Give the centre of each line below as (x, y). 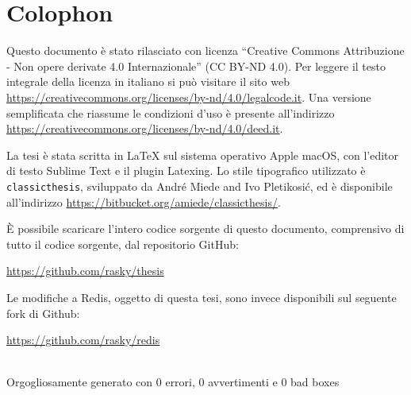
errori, (180, 382)
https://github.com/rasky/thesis (85, 271)
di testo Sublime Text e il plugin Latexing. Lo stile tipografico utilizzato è (186, 170)
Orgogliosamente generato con (80, 382)
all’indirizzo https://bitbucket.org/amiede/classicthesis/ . (144, 201)
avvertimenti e (243, 382)
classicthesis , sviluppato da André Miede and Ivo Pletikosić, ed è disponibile (200, 186)
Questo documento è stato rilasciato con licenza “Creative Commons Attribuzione (205, 50)
